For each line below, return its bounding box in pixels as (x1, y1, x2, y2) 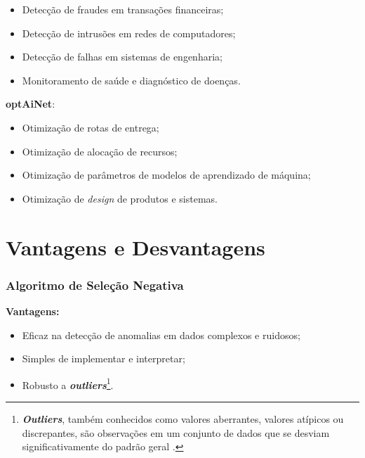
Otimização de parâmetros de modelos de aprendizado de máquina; (22, 167, 311, 182)
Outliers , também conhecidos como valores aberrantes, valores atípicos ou (22, 411, 344, 426)
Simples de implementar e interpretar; (22, 351, 185, 366)
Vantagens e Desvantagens (6, 232, 265, 261)
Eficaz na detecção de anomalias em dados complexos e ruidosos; (22, 327, 300, 342)
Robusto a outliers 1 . (22, 375, 114, 392)
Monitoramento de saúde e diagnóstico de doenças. (22, 72, 241, 87)
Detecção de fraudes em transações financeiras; (22, 2, 224, 16)
